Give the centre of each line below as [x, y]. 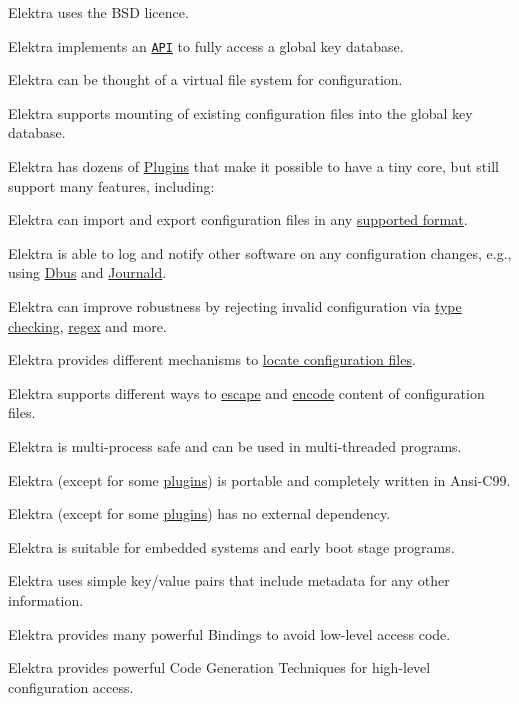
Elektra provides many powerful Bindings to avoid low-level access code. [229, 633]
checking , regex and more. [87, 325]
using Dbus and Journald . [87, 272]
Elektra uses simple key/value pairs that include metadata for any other [229, 580]
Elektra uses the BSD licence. [98, 12]
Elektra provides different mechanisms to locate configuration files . [212, 359]
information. [46, 599]
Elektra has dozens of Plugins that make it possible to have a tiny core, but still [253, 166]
